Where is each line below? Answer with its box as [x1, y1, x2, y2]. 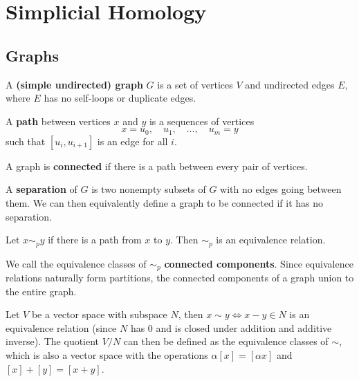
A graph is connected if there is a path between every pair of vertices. [6, 158, 308, 173]
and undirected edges [245, 77, 335, 91]
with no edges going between [220, 182, 342, 196]
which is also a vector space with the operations [6, 348, 208, 362]
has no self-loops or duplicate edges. [44, 91, 196, 105]
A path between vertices [6, 113, 111, 128]
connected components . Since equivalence [164, 256, 353, 270]
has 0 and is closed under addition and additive [130, 320, 332, 335]
